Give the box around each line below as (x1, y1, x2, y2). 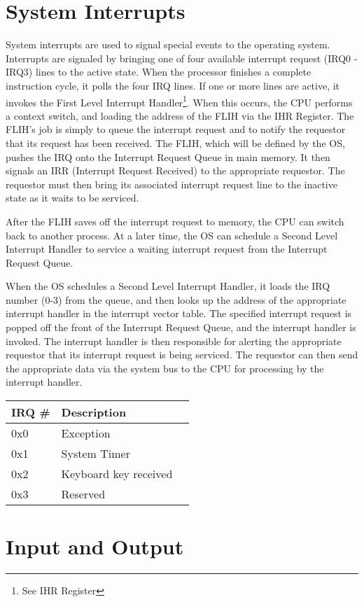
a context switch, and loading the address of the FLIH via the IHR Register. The (6, 108, 354, 122)
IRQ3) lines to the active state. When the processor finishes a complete (6, 64, 311, 79)
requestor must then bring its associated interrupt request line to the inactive (6, 176, 337, 191)
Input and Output (6, 532, 184, 561)
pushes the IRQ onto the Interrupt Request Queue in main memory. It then (6, 149, 330, 164)
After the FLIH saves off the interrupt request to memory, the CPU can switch (6, 213, 344, 228)
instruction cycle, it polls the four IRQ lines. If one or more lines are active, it (6, 78, 340, 92)
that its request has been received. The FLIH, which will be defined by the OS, (6, 135, 345, 150)
